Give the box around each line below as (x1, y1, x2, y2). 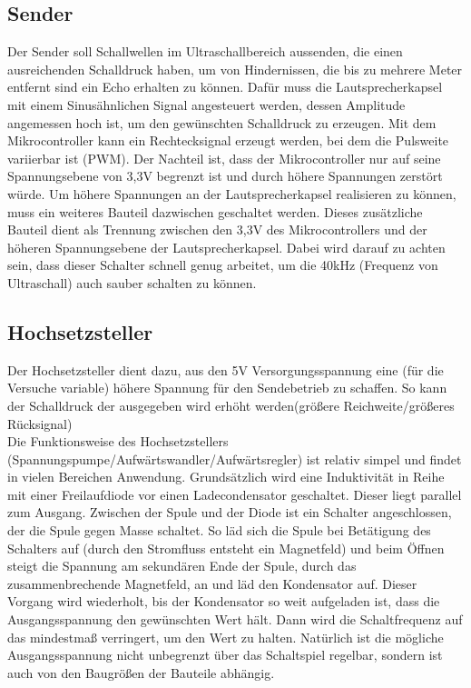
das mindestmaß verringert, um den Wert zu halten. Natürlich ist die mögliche (7, 627, 444, 646)
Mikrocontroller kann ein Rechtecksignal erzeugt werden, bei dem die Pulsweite (7, 131, 449, 150)
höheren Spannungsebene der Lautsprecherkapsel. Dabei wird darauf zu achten (7, 237, 446, 256)
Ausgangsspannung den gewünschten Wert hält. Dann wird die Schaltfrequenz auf (7, 610, 463, 629)
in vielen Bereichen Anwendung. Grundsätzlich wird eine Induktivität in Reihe (7, 467, 445, 486)
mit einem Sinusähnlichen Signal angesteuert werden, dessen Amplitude (7, 95, 406, 114)
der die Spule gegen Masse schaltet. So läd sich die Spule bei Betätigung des (7, 521, 431, 540)
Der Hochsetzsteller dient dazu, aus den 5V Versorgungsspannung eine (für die (7, 360, 444, 379)
